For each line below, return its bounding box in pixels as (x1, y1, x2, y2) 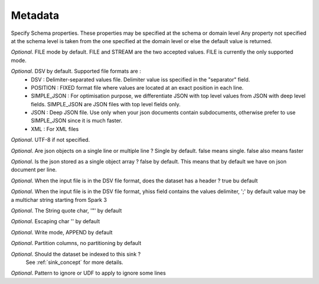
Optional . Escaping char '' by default (11, 218, 100, 225)
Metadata (11, 9, 59, 22)
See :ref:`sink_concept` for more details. (25, 259, 123, 266)
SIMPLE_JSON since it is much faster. (31, 117, 122, 124)
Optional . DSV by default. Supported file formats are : (11, 68, 141, 75)
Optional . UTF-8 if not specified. (11, 136, 90, 143)
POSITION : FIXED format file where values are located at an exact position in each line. (31, 84, 244, 91)
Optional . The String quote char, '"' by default (11, 207, 122, 214)
